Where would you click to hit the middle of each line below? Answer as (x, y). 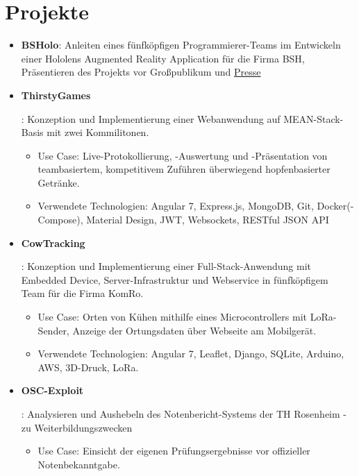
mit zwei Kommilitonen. (98, 132)
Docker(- (335, 206)
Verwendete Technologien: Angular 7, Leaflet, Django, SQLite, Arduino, (191, 354)
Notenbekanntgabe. (79, 464)
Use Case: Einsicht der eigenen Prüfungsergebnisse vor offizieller (174, 451)
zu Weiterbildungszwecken (77, 427)
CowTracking (53, 243)
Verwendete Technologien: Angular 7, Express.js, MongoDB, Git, (176, 206)
